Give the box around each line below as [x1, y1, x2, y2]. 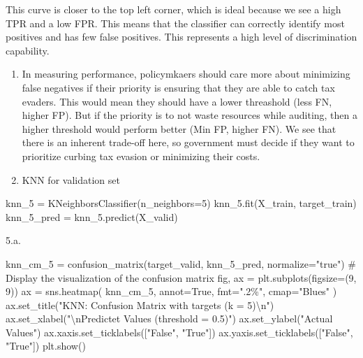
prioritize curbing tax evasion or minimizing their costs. [22, 148, 260, 163]
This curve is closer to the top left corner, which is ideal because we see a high [6, 2, 341, 16]
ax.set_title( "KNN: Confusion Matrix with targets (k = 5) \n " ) [6, 297, 274, 312]
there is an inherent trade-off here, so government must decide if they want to [22, 135, 355, 150]
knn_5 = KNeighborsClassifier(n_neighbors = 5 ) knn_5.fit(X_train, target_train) [6, 196, 357, 210]
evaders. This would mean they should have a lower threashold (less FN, [22, 94, 332, 108]
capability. [6, 43, 50, 57]
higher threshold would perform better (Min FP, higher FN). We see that [22, 121, 336, 136]
